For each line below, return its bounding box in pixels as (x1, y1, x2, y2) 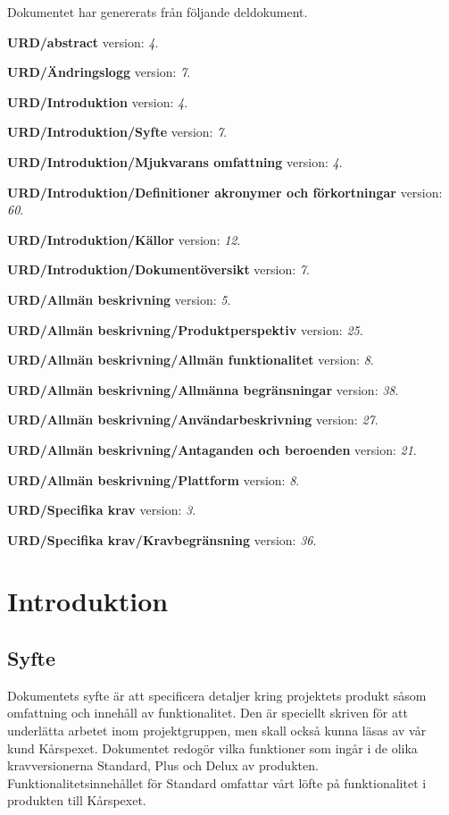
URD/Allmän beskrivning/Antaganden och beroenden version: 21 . (7, 440, 417, 458)
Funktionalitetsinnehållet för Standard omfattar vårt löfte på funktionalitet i (7, 773, 427, 792)
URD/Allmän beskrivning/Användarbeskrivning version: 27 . (7, 410, 378, 429)
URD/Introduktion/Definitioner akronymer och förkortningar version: (7, 182, 443, 201)
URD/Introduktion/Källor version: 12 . (7, 230, 241, 248)
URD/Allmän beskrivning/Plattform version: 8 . (7, 470, 300, 489)
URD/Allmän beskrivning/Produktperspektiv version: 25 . (7, 320, 363, 339)
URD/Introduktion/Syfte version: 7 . (7, 122, 228, 141)
